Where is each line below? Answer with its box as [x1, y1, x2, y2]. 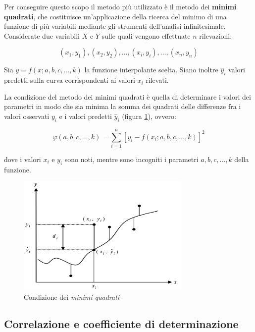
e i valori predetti [59, 111, 112, 121]
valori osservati [4, 111, 50, 121]
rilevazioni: [199, 30, 232, 41]
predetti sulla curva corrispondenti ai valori [4, 75, 135, 85]
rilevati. [146, 75, 169, 85]
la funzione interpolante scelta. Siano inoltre [84, 64, 218, 75]
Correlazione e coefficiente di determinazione [4, 316, 239, 331]
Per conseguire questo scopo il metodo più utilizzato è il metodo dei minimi [4, 1, 237, 11]
